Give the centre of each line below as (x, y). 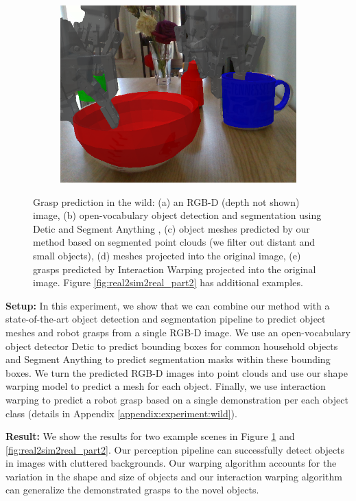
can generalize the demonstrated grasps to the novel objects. (132, 490)
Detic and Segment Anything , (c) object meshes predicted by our (171, 228)
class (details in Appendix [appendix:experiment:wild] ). (121, 413)
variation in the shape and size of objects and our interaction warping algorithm (174, 476)
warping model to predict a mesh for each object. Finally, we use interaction (166, 386)
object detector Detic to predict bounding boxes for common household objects (172, 346)
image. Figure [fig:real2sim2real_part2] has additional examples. (168, 282)
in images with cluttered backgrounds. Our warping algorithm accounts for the (171, 463)
